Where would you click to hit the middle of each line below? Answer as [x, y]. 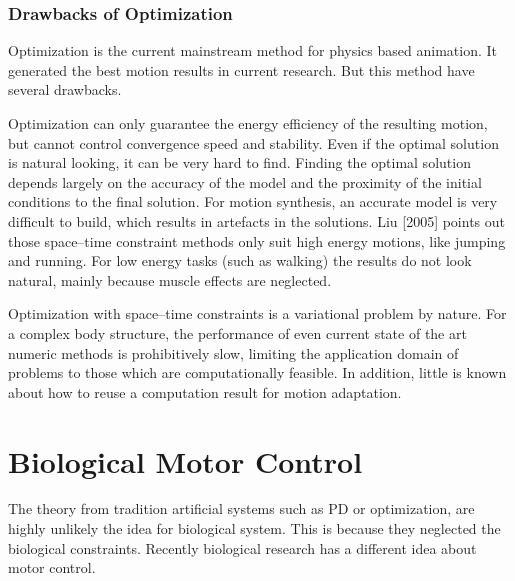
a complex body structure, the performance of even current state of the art [237, 332]
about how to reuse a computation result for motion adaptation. [205, 391]
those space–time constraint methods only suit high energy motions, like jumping [257, 240]
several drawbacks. [65, 89]
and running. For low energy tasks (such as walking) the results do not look [240, 260]
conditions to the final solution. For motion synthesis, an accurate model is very [253, 201]
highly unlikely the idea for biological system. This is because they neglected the [254, 528]
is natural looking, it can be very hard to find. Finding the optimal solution [239, 162]
